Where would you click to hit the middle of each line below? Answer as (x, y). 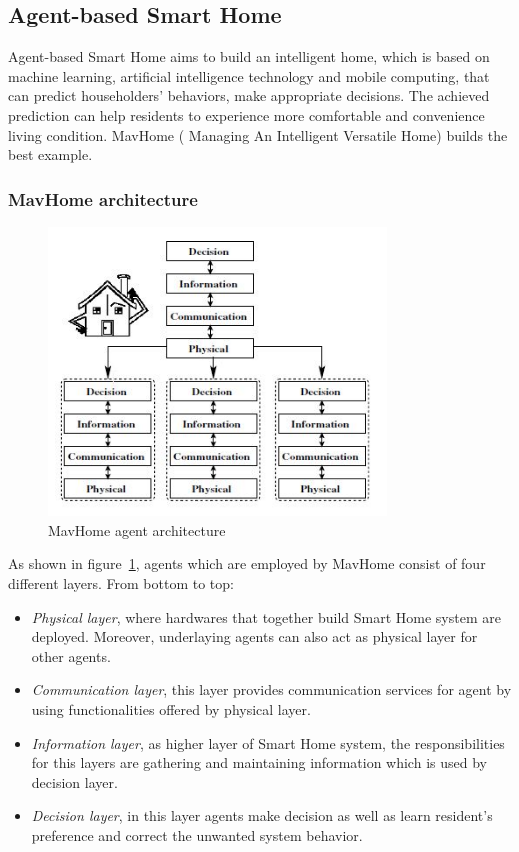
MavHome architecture (103, 198)
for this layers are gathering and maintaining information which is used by (259, 762)
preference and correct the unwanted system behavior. (197, 834)
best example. (50, 154)
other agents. (71, 655)
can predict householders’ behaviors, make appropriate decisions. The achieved (249, 95)
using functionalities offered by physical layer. (171, 708)
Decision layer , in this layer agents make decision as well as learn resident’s (262, 815)
